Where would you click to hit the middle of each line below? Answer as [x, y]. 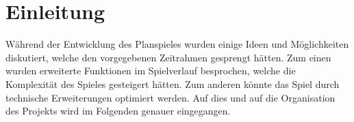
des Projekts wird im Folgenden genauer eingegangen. [118, 111]
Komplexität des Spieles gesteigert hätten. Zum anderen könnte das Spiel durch [173, 83]
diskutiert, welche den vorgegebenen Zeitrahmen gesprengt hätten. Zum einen [168, 57]
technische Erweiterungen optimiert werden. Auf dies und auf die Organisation [170, 97]
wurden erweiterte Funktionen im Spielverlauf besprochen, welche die [151, 71]
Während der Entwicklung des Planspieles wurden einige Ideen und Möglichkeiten [177, 44]
